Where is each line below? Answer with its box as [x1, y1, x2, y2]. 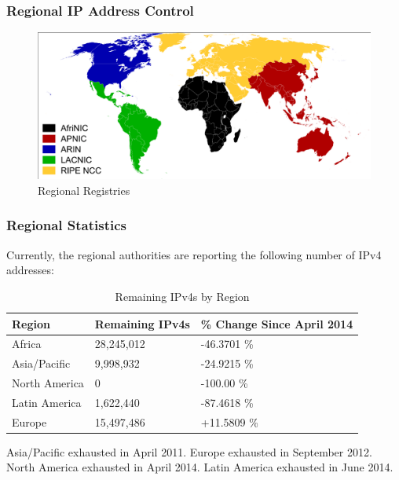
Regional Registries [38, 181, 130, 198]
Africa [12, 335, 42, 352]
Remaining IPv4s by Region [115, 288, 250, 304]
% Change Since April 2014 [200, 315, 353, 332]
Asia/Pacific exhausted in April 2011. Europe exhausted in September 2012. [6, 443, 372, 460]
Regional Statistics [6, 215, 127, 235]
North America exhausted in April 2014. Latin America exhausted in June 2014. [6, 459, 394, 475]
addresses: [6, 262, 54, 278]
